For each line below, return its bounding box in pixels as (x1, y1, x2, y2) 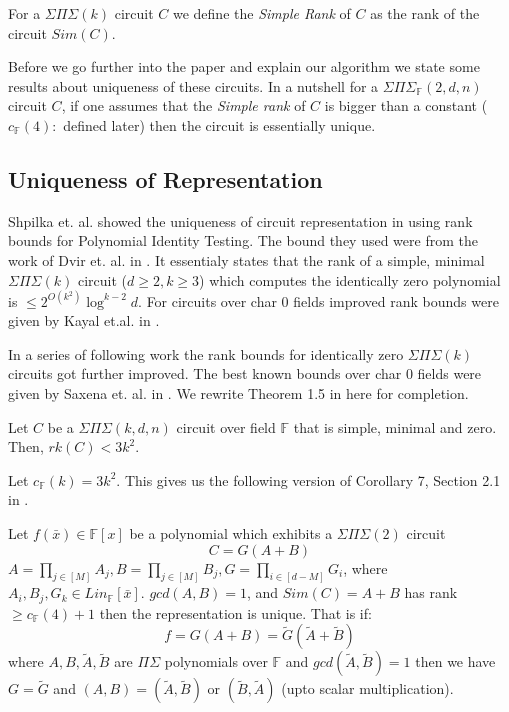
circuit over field (176, 416, 276, 437)
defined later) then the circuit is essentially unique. (63, 114, 376, 135)
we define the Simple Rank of (172, 3, 351, 23)
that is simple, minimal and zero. (293, 416, 497, 437)
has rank (404, 582, 458, 603)
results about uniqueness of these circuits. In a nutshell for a (8, 75, 379, 96)
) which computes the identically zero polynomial (199, 269, 501, 290)
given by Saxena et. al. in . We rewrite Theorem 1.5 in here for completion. (8, 383, 469, 404)
